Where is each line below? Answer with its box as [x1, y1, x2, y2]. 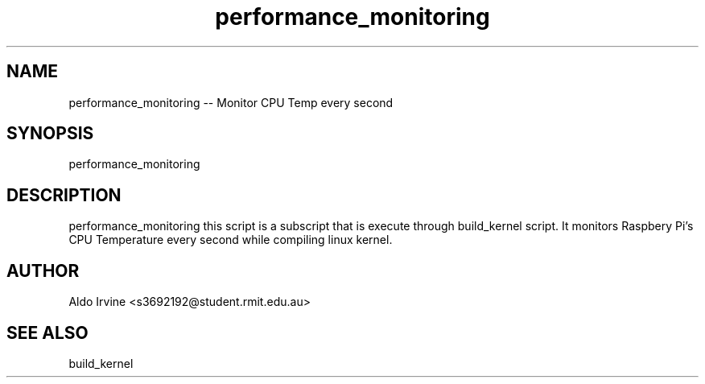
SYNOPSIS [6, 123, 94, 144]
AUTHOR [6, 260, 80, 281]
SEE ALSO [6, 322, 89, 343]
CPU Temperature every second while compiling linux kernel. [68, 233, 393, 247]
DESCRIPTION [6, 184, 122, 205]
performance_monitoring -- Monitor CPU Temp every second [68, 95, 394, 109]
